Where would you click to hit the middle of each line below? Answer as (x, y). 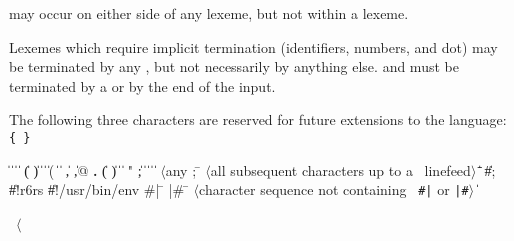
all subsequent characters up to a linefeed (340, 169)
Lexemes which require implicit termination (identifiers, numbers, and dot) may (253, 46)
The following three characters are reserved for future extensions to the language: (258, 119)
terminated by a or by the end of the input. (142, 85)
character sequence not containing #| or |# (334, 189)
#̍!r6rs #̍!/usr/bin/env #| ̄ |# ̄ (99, 189)
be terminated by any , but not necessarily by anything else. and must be (234, 66)
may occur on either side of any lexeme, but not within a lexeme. (209, 13)
